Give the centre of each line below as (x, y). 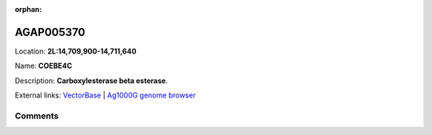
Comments (37, 116)
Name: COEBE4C (44, 66)
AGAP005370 (50, 32)
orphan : (28, 9)
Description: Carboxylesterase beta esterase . (91, 81)
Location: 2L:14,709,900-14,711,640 (76, 51)
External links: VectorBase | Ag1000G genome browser (105, 95)
